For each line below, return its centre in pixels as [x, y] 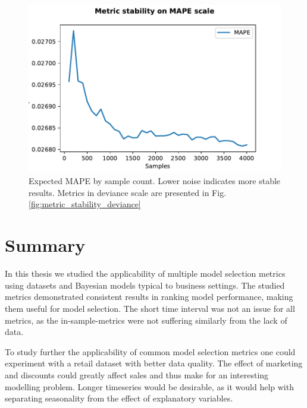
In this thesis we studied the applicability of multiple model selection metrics [145, 273]
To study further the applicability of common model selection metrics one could [150, 351]
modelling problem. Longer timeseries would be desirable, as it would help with [149, 386]
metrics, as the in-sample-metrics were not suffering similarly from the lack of [146, 320]
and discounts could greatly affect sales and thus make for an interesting [137, 374]
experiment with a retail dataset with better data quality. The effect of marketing [154, 363]
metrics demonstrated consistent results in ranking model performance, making [149, 297]
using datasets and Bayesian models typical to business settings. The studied [145, 285]
